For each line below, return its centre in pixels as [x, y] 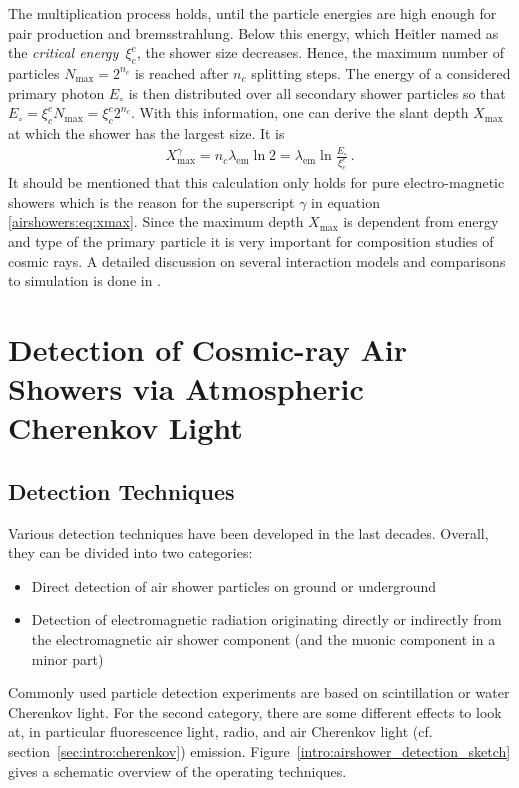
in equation [345, 201]
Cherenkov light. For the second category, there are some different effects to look [255, 711]
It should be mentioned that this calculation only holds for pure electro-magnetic [256, 182]
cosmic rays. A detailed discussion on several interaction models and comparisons [257, 260]
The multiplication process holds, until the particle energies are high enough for [252, 13]
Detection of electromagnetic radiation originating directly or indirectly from [266, 619]
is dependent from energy [421, 221]
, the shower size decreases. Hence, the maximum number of [320, 52]
